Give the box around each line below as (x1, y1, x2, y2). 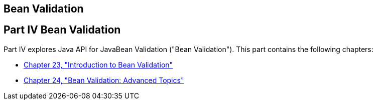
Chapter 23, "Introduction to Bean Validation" (24, 60, 173, 69)
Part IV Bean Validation (4, 23, 121, 36)
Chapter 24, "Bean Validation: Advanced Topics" (24, 75, 184, 84)
